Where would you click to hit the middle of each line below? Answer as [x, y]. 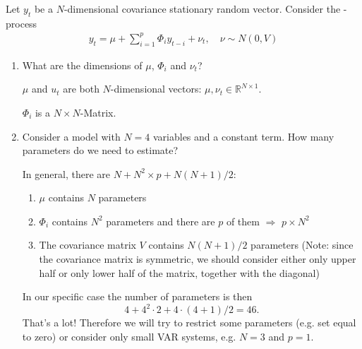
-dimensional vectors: [156, 89]
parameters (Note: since [302, 245]
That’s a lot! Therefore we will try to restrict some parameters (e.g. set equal [189, 323]
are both [81, 89]
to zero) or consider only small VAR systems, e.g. [129, 336]
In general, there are [66, 173]
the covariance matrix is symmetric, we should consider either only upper [198, 259]
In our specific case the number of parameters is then [137, 296]
